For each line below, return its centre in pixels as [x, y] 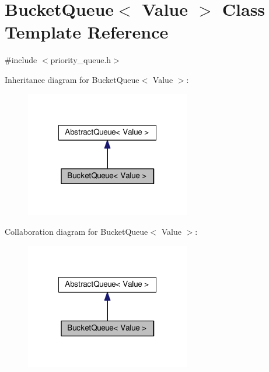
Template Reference [87, 32]
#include [21, 60]
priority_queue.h [81, 60]
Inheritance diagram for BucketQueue [72, 79]
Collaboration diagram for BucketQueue [76, 232]
